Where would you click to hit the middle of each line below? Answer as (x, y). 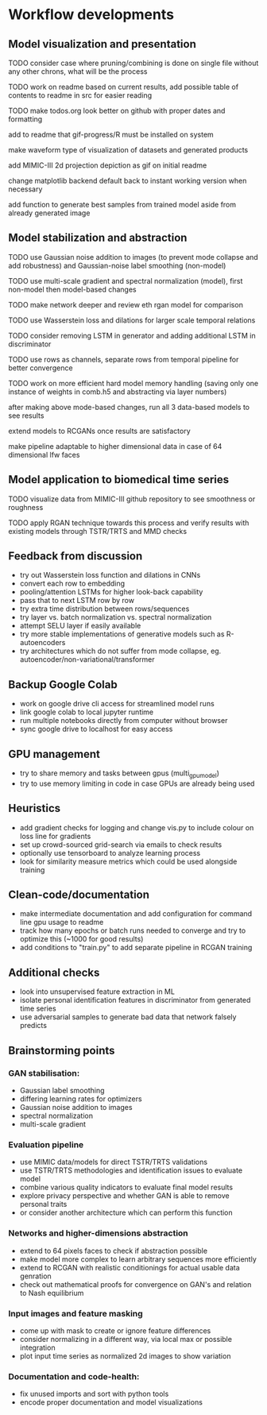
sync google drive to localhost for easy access (96, 729)
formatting (25, 119)
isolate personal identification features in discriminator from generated (135, 1000)
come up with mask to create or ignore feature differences (115, 1330)
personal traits (43, 1204)
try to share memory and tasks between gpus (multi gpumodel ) (120, 774)
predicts (33, 1026)
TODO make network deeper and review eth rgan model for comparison (126, 304)
